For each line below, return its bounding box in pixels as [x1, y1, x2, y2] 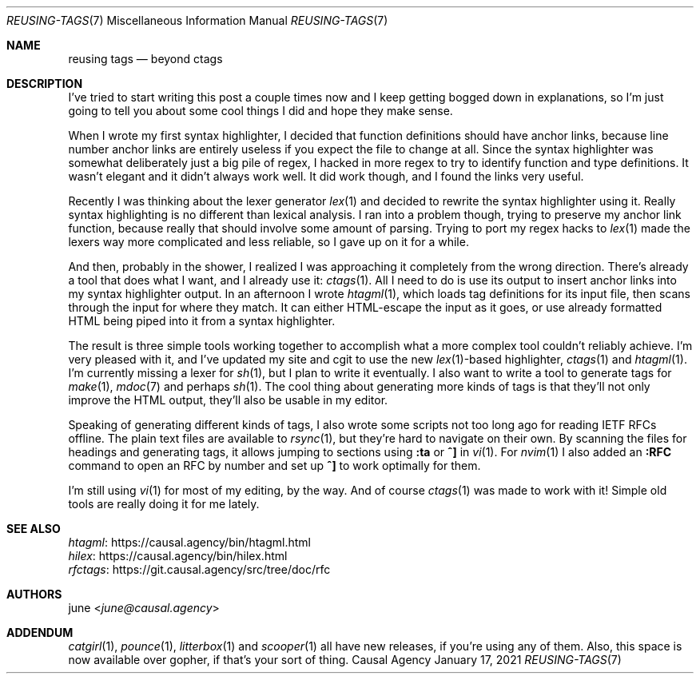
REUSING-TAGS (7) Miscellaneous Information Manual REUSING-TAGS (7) [6, 14, 388, 27]
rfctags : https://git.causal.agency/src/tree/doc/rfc [68, 563, 331, 576]
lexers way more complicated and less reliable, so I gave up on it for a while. [68, 235, 469, 249]
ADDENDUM [6, 626, 74, 639]
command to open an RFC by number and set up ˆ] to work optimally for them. [68, 459, 481, 472]
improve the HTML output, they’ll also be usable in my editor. [68, 393, 388, 407]
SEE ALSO [6, 522, 61, 535]
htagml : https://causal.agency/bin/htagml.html [68, 535, 311, 549]
